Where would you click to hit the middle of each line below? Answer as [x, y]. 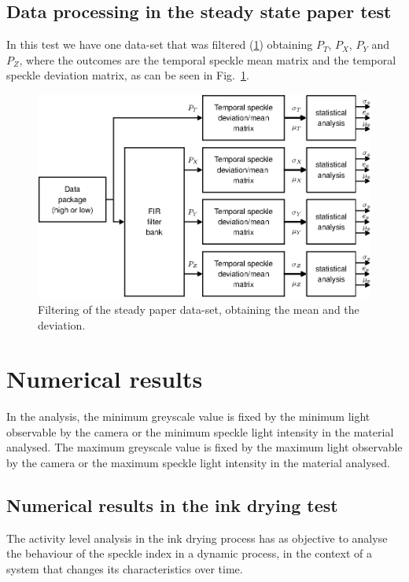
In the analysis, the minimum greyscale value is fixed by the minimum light [188, 416]
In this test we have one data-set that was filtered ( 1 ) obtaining [160, 44]
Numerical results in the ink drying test [172, 505]
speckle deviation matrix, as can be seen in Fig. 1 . [128, 75]
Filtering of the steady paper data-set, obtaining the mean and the [199, 309]
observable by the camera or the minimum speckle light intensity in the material [200, 431]
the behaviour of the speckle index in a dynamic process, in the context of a [190, 553]
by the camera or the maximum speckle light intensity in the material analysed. [198, 463]
